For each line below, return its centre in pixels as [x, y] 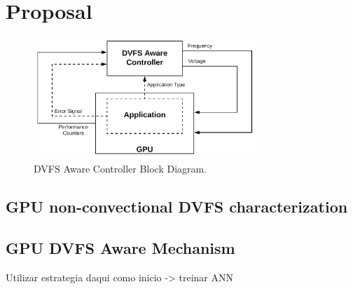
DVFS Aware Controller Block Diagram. [120, 169]
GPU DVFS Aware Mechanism [120, 247]
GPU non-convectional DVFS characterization [177, 207]
